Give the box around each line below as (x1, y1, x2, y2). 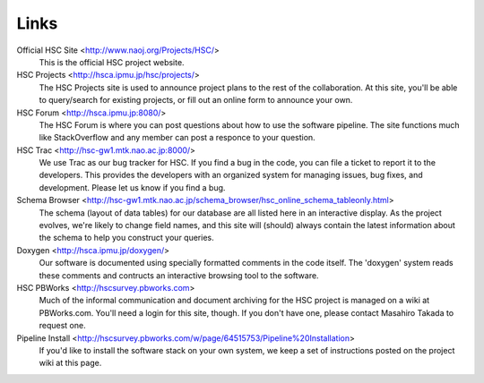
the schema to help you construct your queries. (39, 233, 214, 243)
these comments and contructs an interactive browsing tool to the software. (39, 269, 319, 281)
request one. (39, 320, 86, 331)
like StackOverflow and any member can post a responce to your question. (39, 132, 315, 143)
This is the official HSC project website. (39, 56, 185, 67)
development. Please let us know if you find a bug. (39, 182, 226, 192)
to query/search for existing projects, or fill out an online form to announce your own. (39, 95, 353, 106)
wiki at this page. (39, 358, 102, 369)
